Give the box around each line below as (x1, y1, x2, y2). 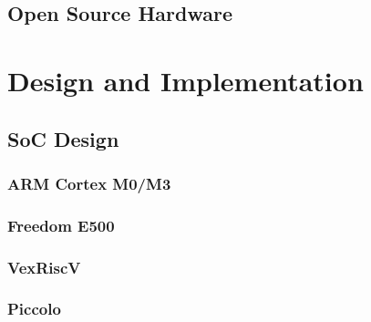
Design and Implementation (7, 61, 364, 99)
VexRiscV (7, 255, 81, 278)
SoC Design (7, 124, 119, 152)
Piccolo (7, 297, 61, 320)
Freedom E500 (7, 213, 115, 236)
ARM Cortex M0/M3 (7, 171, 171, 194)
